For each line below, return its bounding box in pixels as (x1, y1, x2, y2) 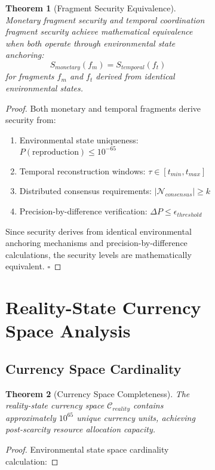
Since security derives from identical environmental (5, 225, 192, 237)
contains (133, 399, 164, 411)
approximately (5, 411, 56, 423)
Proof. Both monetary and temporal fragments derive (5, 102, 201, 114)
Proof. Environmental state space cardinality (5, 443, 169, 456)
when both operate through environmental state (5, 36, 176, 49)
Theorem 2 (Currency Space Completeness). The (5, 387, 190, 400)
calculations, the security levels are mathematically (5, 248, 192, 260)
